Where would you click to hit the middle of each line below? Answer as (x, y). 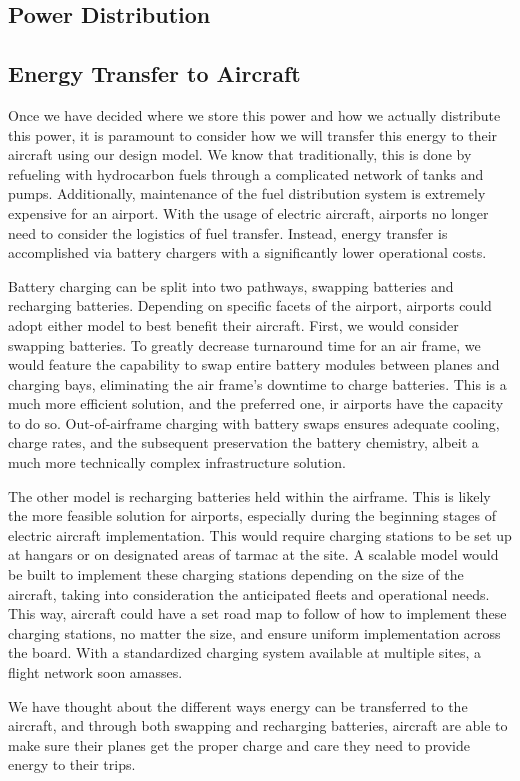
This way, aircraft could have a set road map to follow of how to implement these (257, 613)
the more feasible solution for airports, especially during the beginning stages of (252, 515)
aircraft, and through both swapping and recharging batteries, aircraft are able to (258, 725)
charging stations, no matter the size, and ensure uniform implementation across (254, 632)
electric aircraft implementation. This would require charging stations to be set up (260, 534)
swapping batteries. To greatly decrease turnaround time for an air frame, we (244, 344)
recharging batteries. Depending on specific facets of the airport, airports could (250, 305)
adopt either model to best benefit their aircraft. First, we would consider (233, 324)
